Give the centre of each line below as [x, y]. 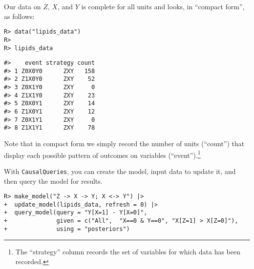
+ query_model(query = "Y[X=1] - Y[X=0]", [76, 213]
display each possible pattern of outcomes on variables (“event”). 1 [102, 154]
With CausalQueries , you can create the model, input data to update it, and [120, 171]
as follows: [19, 16]
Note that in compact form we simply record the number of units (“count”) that [124, 144]
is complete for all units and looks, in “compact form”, [163, 6]
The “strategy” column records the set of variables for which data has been [128, 252]
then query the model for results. [53, 181]
